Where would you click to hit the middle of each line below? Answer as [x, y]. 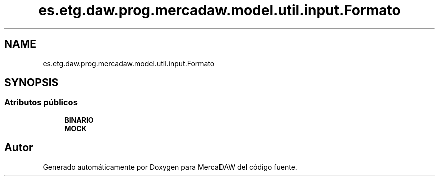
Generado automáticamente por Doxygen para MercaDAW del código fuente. [170, 167]
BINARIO [79, 120]
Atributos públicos [41, 103]
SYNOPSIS [31, 83]
